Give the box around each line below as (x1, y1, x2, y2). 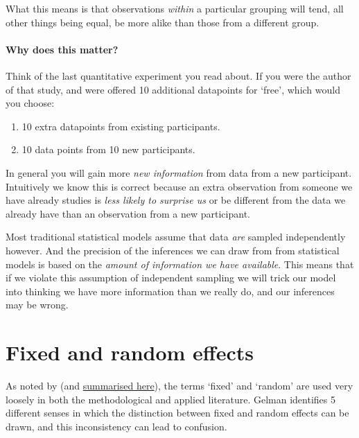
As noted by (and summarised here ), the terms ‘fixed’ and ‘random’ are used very (6, 378, 353, 393)
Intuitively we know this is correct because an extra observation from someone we (6, 179, 353, 193)
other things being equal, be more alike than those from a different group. (6, 15, 319, 29)
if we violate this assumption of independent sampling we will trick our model (6, 270, 336, 285)
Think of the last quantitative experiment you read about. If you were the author (6, 68, 351, 82)
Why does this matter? (6, 42, 119, 56)
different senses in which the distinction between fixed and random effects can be (6, 405, 349, 420)
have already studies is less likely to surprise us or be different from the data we (6, 193, 346, 207)
